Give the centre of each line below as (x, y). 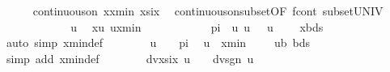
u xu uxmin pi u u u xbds (197, 26)
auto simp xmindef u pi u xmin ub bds (158, 42)
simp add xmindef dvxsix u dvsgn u (130, 58)
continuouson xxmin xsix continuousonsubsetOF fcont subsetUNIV (208, 11)
